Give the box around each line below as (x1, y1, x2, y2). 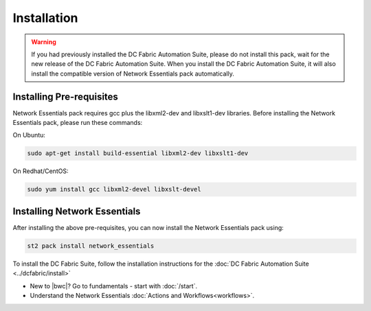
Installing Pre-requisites (12, 91, 118, 102)
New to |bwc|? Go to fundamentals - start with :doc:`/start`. (30, 281, 198, 290)
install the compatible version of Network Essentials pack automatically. (31, 69, 235, 78)
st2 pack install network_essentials (27, 242, 155, 250)
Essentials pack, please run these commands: (12, 119, 143, 127)
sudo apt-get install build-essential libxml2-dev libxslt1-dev (27, 150, 249, 157)
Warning (31, 38, 56, 46)
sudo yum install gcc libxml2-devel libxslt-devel (27, 185, 202, 194)
